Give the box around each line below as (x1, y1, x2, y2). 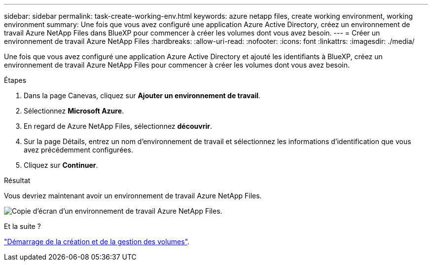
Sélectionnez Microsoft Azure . (24, 107, 124, 115)
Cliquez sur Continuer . (24, 161, 98, 169)
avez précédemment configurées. (24, 146, 133, 154)
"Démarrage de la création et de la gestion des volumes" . (4, 237, 190, 246)
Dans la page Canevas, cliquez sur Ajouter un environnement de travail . (24, 91, 261, 100)
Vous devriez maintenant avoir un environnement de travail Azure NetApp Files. (4, 191, 262, 200)
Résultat (4, 176, 31, 185)
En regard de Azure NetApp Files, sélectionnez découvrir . (24, 122, 212, 130)
